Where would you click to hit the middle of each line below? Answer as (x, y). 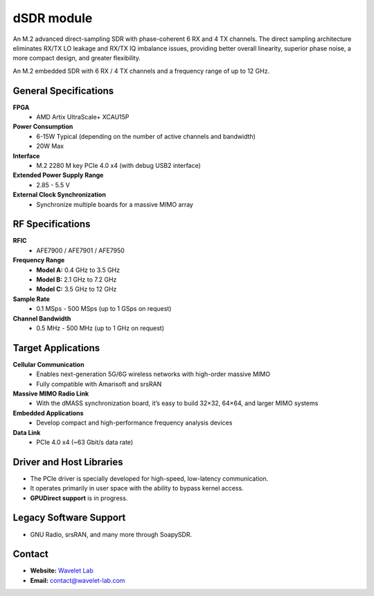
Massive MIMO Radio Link (51, 394)
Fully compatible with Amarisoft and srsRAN (99, 384)
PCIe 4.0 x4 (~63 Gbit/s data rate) (85, 442)
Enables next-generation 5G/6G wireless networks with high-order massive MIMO (153, 374)
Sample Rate (31, 299)
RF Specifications (52, 224)
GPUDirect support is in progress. (79, 498)
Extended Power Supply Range (58, 175)
